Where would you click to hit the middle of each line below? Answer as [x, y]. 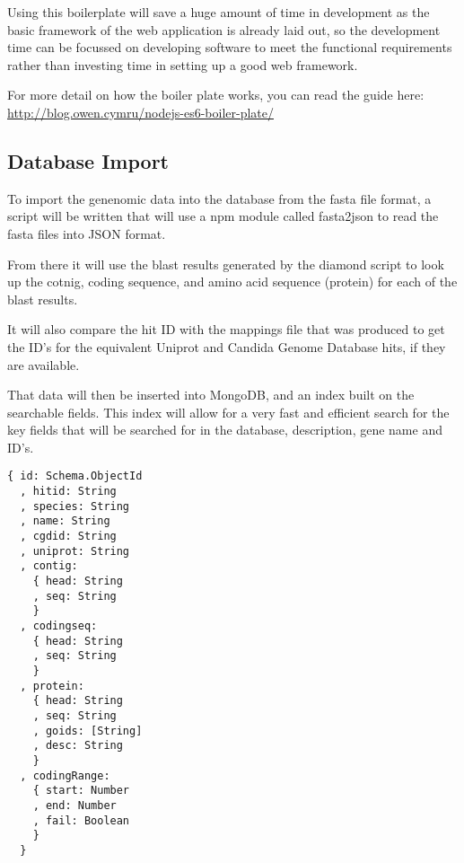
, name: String [65, 521]
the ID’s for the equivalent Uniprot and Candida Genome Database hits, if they [227, 346]
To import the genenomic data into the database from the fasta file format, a [219, 198]
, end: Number [74, 805]
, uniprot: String [75, 551]
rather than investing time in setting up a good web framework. [183, 64]
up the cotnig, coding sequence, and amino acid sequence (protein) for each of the [232, 282]
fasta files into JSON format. [87, 233]
